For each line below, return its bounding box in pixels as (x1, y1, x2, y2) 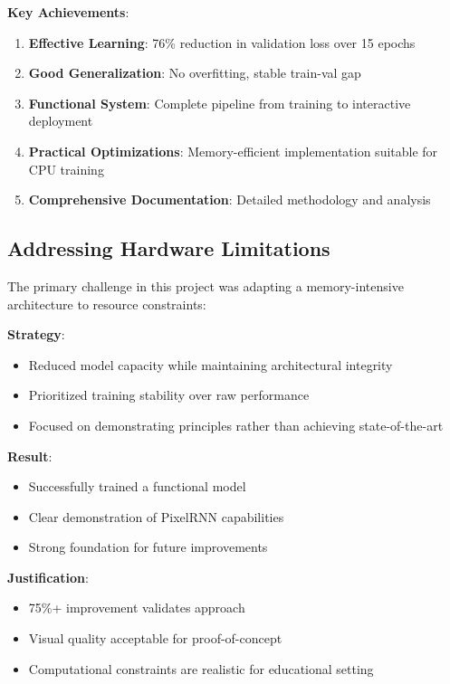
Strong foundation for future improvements (28, 537, 268, 556)
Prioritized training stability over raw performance (28, 385, 310, 404)
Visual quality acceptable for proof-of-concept (28, 629, 282, 648)
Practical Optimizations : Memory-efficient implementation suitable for (28, 141, 438, 160)
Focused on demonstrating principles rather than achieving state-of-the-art (28, 415, 444, 434)
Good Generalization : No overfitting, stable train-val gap (28, 63, 361, 82)
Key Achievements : (7, 3, 129, 21)
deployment (28, 111, 93, 130)
